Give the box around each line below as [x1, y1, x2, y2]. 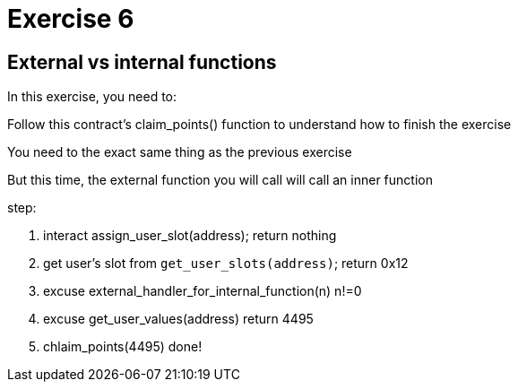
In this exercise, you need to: [7, 89, 177, 105]
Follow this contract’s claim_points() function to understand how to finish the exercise [7, 117, 512, 133]
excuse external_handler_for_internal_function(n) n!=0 [43, 283, 362, 299]
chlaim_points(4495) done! [43, 339, 203, 355]
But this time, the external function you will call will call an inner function [7, 172, 433, 188]
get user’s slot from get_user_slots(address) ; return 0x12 [43, 255, 409, 272]
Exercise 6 [7, 4, 134, 34]
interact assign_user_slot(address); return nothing [43, 228, 337, 244]
